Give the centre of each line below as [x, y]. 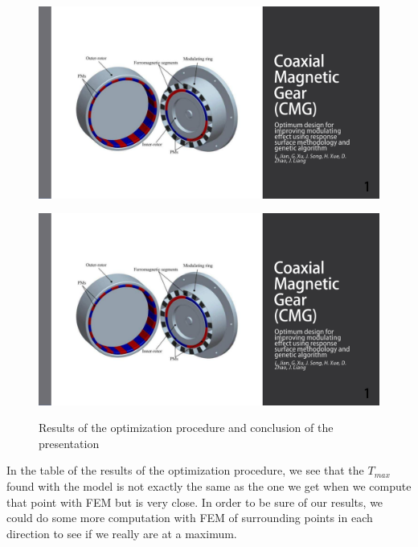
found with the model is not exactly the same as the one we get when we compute [209, 485]
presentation [69, 443]
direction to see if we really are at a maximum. [122, 533]
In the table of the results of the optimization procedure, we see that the [185, 470]
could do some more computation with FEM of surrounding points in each [190, 518]
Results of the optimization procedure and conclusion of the [186, 428]
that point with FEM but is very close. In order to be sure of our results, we [195, 502]
